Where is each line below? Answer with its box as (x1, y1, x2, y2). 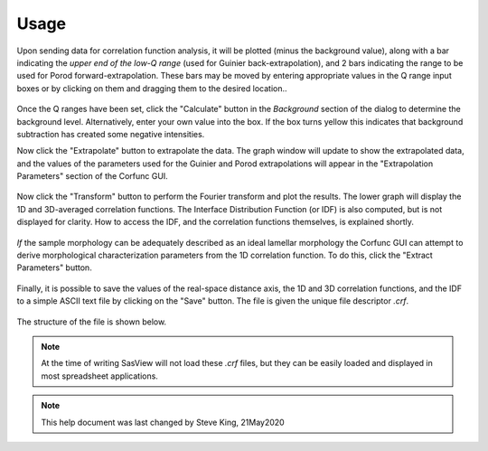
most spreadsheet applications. (41, 371, 158, 381)
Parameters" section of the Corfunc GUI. (16, 171, 169, 182)
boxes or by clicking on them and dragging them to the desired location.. (16, 82, 288, 94)
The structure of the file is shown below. (16, 316, 167, 327)
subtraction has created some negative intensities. (16, 128, 205, 139)
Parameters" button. (16, 262, 92, 273)
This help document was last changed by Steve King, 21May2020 (41, 417, 285, 428)
